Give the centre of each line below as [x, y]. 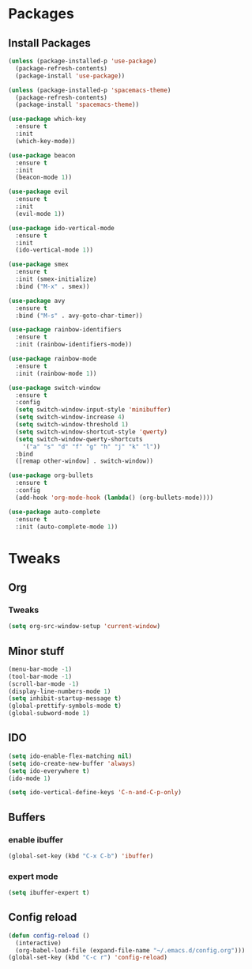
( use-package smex [38, 265]
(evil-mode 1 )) [40, 214]
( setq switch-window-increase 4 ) [70, 417]
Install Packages [49, 43]
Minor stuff [36, 651]
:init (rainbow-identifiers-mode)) [74, 345]
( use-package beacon [42, 155]
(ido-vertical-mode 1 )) [54, 250]
